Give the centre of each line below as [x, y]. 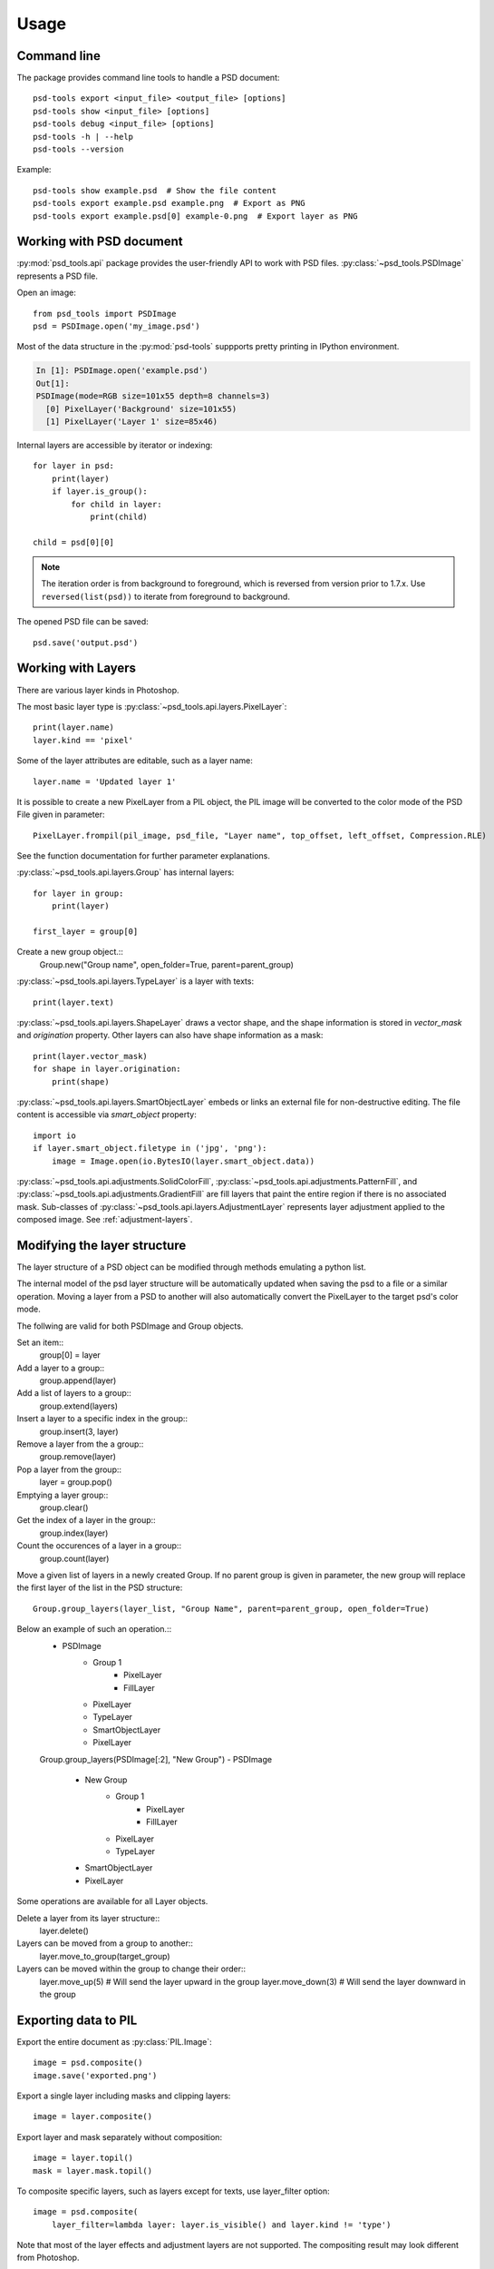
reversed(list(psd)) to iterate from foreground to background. [165, 596]
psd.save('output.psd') [86, 643]
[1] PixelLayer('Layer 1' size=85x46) [131, 421]
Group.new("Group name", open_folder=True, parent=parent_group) [166, 964]
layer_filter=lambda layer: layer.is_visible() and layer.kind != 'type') [221, 2225]
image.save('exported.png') [95, 2075]
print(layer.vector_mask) [91, 1056]
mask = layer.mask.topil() [93, 2171]
